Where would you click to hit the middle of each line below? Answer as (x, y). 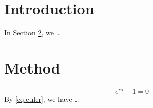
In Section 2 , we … (33, 33)
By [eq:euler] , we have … (42, 99)
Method (32, 67)
